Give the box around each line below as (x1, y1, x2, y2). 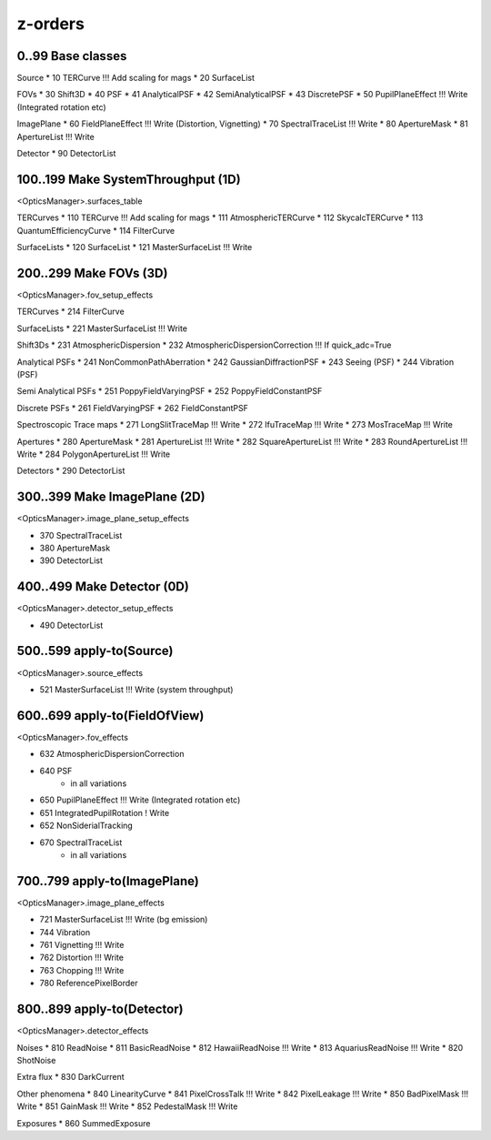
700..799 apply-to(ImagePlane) (16, 873, 199, 889)
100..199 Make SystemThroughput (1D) (16, 171, 241, 187)
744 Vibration (39, 926, 91, 937)
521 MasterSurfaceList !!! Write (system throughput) (39, 683, 234, 695)
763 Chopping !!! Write (39, 964, 125, 975)
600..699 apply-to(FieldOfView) (16, 708, 205, 723)
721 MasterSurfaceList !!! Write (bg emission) (39, 914, 208, 925)
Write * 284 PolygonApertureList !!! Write (16, 449, 171, 459)
